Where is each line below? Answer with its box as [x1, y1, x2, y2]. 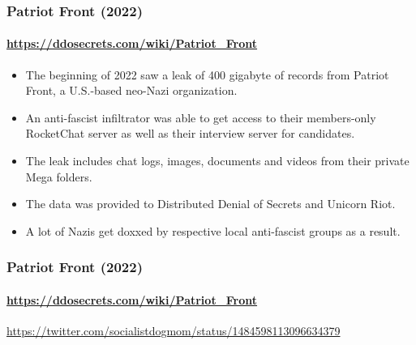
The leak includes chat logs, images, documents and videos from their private [25, 152, 410, 169]
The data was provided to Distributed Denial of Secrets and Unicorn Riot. [25, 195, 396, 212]
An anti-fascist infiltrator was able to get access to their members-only [25, 109, 376, 126]
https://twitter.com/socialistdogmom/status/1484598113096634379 [6, 322, 341, 339]
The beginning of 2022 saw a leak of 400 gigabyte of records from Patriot [25, 66, 389, 83]
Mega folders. [25, 168, 92, 185]
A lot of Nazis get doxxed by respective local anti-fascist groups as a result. [25, 222, 401, 239]
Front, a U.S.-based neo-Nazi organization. [25, 82, 238, 99]
